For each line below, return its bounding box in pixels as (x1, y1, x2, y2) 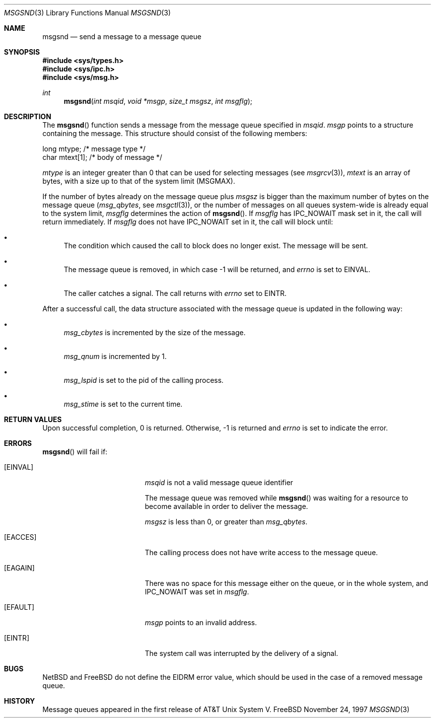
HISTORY (4, 697, 35, 705)
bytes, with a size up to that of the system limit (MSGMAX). (42, 177, 235, 185)
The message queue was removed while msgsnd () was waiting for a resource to (145, 494, 409, 502)
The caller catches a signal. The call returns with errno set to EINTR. (64, 289, 287, 297)
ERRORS (4, 439, 32, 447)
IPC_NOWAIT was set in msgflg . (145, 587, 249, 596)
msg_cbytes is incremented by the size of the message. (64, 328, 246, 337)
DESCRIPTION (4, 112, 52, 121)
